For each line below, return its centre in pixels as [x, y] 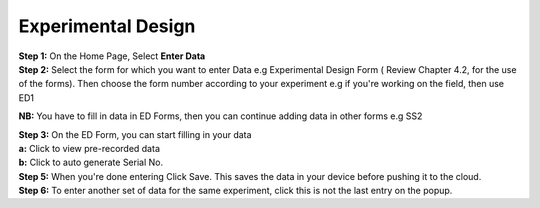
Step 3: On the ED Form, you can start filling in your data [135, 134]
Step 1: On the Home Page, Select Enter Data [112, 56]
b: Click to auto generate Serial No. [91, 162]
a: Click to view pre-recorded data [89, 148]
